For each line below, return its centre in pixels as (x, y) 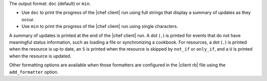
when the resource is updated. (40, 56)
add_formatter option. (34, 72)
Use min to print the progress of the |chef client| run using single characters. (100, 27)
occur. (28, 19)
